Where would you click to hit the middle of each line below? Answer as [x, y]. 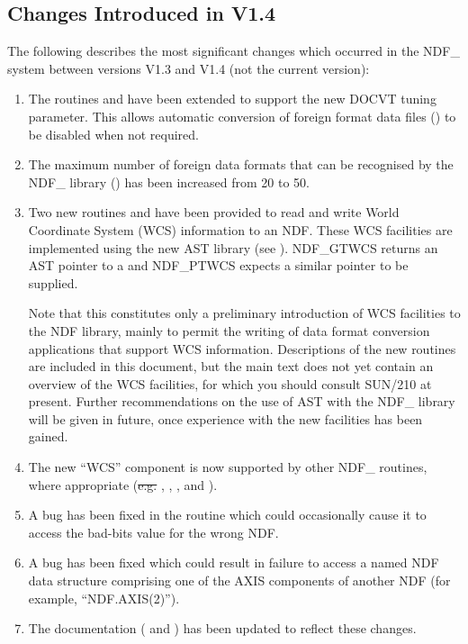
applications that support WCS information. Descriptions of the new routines [242, 348]
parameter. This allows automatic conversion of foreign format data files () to [242, 116]
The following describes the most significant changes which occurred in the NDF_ [234, 51]
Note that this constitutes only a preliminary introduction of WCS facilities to [244, 313]
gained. [48, 436]
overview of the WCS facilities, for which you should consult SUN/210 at [230, 383]
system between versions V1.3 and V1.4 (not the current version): [189, 68]
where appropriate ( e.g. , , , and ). [123, 484]
